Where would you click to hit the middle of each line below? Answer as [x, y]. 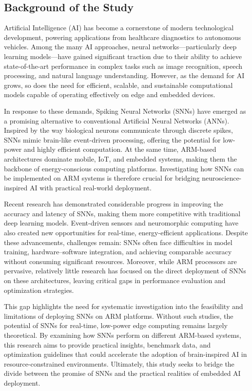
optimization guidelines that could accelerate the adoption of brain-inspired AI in [126, 354]
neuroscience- [222, 178]
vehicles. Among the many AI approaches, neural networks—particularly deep [120, 47]
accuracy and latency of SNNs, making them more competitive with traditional [122, 213]
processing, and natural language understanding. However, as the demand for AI [124, 75]
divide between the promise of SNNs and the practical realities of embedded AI [122, 373]
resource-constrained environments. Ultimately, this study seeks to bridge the [119, 363]
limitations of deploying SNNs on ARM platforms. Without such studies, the [119, 316]
